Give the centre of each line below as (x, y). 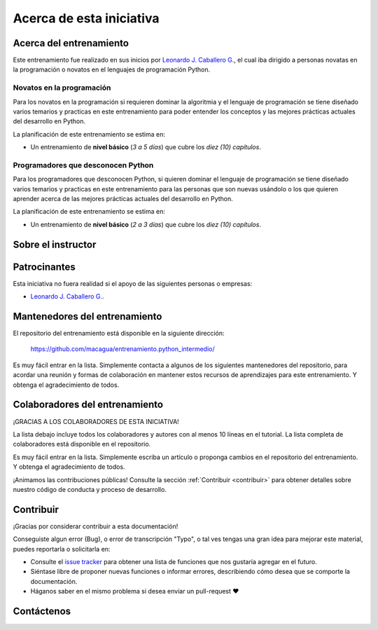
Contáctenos (42, 611)
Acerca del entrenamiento (71, 43)
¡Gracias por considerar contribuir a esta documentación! (96, 526)
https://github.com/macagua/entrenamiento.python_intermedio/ (122, 349)
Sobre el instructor (55, 244)
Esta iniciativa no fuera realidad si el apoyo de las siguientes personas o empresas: (133, 283)
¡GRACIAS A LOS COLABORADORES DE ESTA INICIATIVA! (96, 421)
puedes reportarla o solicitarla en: (62, 549)
